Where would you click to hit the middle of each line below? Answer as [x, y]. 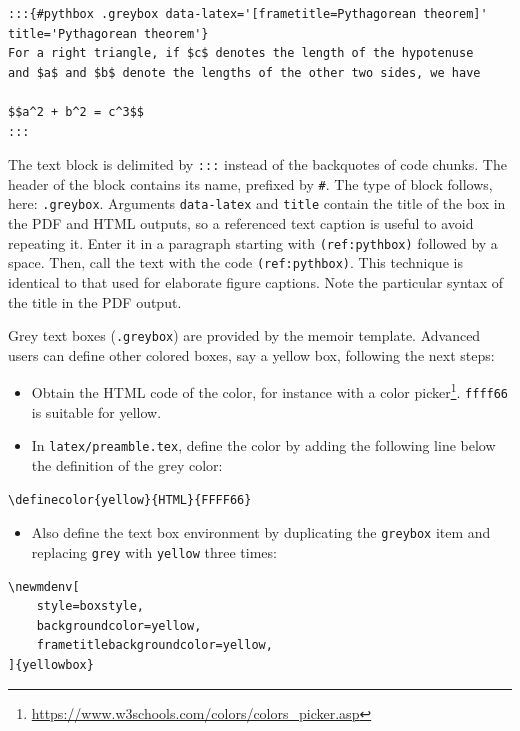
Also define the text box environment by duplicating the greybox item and [261, 532]
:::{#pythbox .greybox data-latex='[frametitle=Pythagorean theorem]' [248, 14]
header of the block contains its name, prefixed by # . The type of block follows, [250, 183]
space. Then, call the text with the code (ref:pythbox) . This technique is [235, 262]
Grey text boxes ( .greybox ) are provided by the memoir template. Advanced [244, 335]
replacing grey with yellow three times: [154, 551]
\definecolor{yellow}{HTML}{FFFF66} [130, 499]
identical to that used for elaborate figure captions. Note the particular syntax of [256, 282]
